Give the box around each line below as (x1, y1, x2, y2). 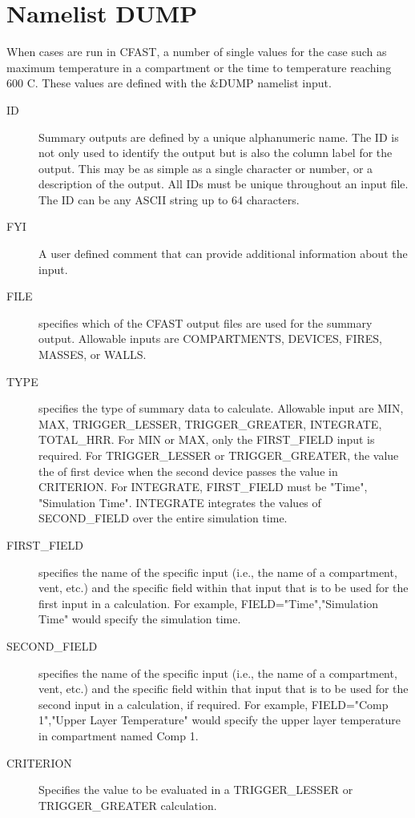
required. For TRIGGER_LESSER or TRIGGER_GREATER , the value (38, 447, 399, 463)
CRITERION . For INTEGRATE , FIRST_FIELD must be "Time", (38, 478, 368, 495)
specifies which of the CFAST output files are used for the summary (38, 314, 373, 331)
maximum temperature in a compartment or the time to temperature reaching (6, 58, 392, 75)
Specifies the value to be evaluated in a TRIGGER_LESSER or (38, 781, 353, 798)
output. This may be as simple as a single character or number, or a (38, 159, 373, 176)
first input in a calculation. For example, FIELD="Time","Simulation (38, 594, 379, 611)
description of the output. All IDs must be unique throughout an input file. (38, 175, 409, 192)
